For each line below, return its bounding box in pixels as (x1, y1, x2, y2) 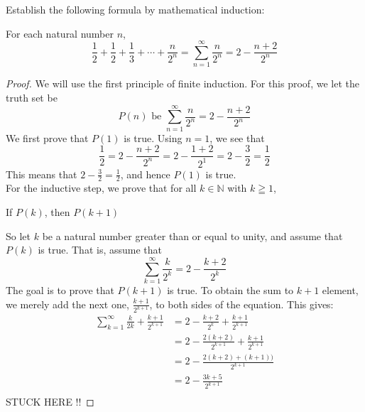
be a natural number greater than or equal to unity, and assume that (42, 228, 343, 243)
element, (322, 282, 359, 297)
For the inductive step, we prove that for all (6, 180, 197, 195)
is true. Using (124, 130, 182, 145)
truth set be (6, 90, 58, 104)
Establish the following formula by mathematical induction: (6, 2, 265, 16)
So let (6, 228, 31, 243)
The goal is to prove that (6, 282, 114, 297)
